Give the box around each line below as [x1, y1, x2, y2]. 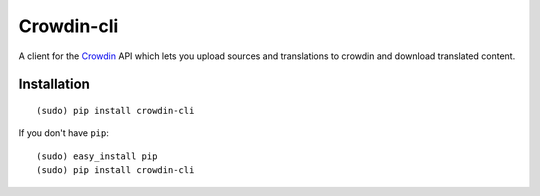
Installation [18, 76, 90, 93]
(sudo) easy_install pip [36, 150, 158, 162]
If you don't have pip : [18, 127, 110, 139]
